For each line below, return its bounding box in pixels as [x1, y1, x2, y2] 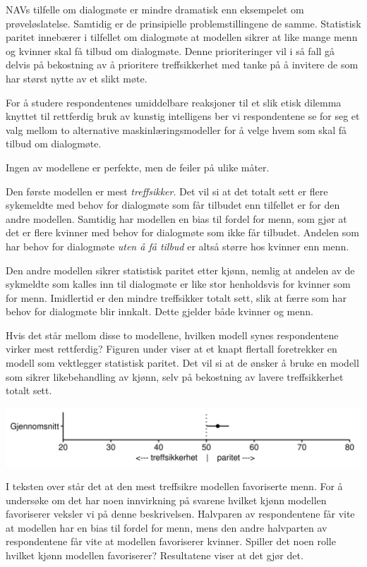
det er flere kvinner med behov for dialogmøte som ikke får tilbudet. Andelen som [6, 225, 359, 240]
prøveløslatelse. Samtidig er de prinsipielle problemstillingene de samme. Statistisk [6, 16, 361, 30]
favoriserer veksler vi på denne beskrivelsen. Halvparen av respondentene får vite [6, 506, 355, 521]
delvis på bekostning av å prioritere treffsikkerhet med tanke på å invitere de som [6, 57, 359, 72]
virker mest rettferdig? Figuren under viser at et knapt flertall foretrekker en [6, 341, 337, 356]
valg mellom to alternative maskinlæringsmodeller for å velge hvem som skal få [6, 122, 347, 137]
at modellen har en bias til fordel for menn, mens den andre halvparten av [6, 520, 327, 535]
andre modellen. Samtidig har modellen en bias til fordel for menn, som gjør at [6, 211, 347, 226]
